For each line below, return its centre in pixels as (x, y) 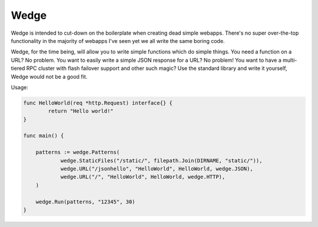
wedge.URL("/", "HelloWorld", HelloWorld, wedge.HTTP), (143, 177)
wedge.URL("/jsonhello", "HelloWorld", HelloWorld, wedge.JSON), (157, 168)
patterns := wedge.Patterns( (78, 152)
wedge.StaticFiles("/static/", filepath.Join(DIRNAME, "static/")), (161, 161)
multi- (290, 60)
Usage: (20, 87)
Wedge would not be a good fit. (49, 76)
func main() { (44, 136)
